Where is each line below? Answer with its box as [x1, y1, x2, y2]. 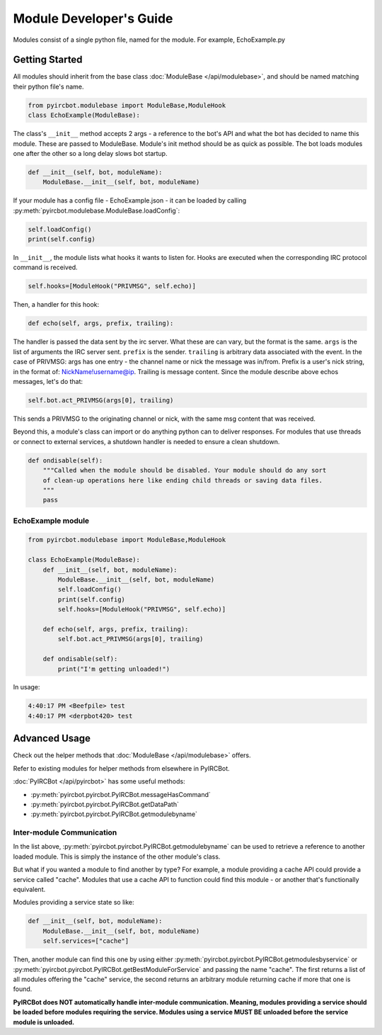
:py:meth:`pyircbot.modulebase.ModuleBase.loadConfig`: [13, 206, 180, 215]
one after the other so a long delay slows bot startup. [13, 149, 168, 157]
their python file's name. [13, 82, 84, 91]
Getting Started [13, 54, 83, 66]
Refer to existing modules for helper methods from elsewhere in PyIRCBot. [13, 764, 230, 772]
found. [13, 985, 33, 993]
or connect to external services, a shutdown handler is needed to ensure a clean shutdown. [13, 437, 280, 446]
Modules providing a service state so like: [13, 898, 134, 907]
